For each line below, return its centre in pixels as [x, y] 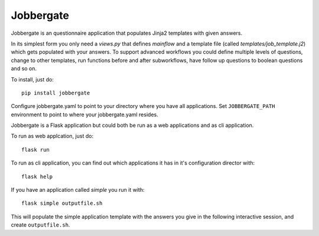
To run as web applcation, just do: [52, 136]
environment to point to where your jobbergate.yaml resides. [85, 114]
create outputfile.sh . [40, 225]
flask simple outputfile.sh [62, 203]
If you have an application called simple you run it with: [78, 190]
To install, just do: [32, 79]
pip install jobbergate [56, 93]
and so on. [24, 68]
